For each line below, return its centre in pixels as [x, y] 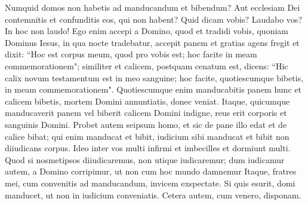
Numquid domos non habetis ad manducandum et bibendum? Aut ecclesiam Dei [153, 7]
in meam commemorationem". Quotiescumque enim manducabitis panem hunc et [153, 89]
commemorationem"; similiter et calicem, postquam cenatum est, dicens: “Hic [147, 65]
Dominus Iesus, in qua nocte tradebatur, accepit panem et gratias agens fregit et [152, 42]
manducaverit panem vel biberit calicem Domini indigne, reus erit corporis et [146, 113]
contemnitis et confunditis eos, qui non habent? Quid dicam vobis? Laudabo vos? [153, 19]
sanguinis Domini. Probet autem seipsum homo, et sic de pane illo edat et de [146, 124]
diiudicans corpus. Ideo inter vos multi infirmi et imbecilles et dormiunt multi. [148, 148]
